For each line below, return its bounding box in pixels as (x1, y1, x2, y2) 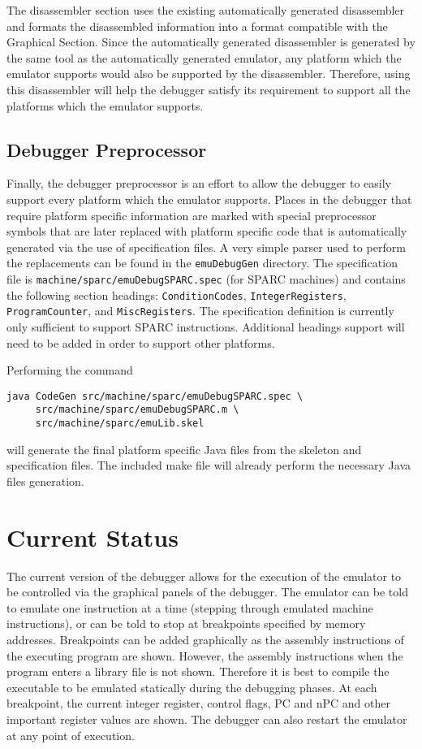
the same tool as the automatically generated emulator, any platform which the (6, 49, 402, 66)
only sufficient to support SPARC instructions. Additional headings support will (6, 318, 405, 335)
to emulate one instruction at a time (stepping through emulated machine (6, 599, 373, 616)
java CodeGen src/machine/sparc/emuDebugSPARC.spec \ (6, 390, 304, 402)
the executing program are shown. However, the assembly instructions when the (6, 647, 403, 664)
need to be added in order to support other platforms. (6, 334, 275, 351)
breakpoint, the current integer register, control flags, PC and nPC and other (6, 695, 391, 712)
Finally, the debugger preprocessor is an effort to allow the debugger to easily (6, 175, 392, 192)
